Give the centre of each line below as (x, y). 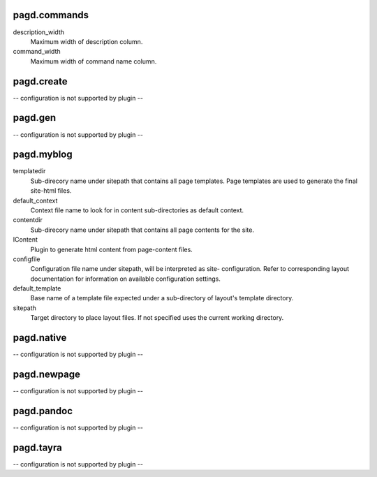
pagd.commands (51, 15)
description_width (38, 32)
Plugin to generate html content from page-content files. (112, 249)
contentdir (28, 220)
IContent (25, 240)
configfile (27, 259)
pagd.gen (35, 118)
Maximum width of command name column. (94, 61)
